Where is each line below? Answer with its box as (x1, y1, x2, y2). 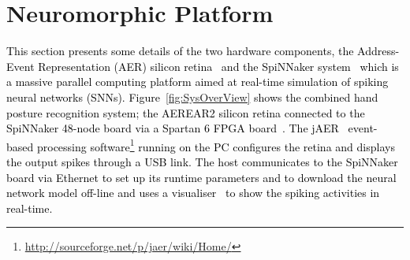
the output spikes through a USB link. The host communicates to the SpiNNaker (6, 153, 398, 169)
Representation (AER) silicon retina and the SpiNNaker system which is (38, 58, 399, 74)
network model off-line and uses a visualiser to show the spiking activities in (6, 184, 380, 201)
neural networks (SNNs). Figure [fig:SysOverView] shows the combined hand (6, 88, 378, 105)
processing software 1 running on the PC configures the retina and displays (36, 136, 395, 154)
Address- (357, 43, 400, 59)
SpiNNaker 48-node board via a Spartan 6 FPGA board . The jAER (6, 120, 339, 136)
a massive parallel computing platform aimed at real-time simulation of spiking (6, 73, 389, 90)
